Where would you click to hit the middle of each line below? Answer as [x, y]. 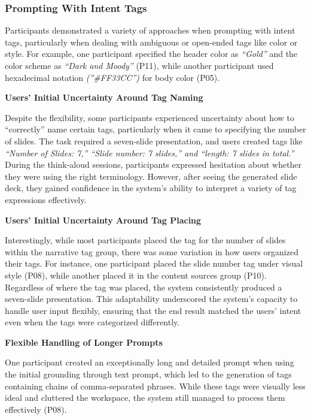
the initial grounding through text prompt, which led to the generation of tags [148, 374]
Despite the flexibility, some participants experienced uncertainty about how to [150, 117]
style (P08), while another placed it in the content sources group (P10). [136, 275]
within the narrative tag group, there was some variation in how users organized [152, 251]
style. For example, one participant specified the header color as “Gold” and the [151, 54]
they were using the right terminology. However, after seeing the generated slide [151, 176]
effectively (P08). [36, 409]
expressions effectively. [46, 199]
